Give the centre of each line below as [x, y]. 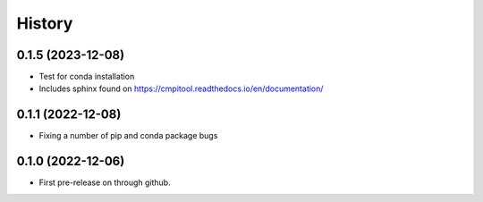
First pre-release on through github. [105, 182]
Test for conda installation [87, 77]
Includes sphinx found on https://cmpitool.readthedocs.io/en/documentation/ [181, 88]
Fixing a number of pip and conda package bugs [128, 136]
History [45, 23]
